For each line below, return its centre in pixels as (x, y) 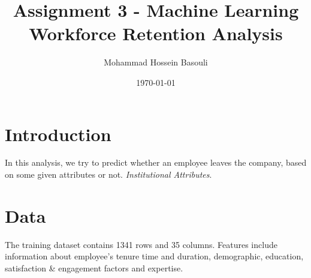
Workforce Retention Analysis (156, 33)
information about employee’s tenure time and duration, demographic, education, (154, 256)
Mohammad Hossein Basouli (156, 62)
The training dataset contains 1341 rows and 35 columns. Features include (141, 244)
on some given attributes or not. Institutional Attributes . (108, 174)
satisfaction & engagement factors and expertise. (94, 267)
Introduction (58, 134)
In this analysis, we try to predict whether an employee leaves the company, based (156, 162)
